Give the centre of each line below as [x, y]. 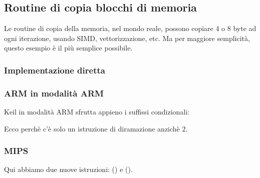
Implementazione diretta [55, 70]
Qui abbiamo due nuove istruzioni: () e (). [68, 169]
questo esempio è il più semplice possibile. [68, 48]
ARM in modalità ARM [54, 93]
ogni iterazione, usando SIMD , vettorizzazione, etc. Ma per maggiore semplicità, [127, 38]
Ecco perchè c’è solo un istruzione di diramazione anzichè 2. [96, 128]
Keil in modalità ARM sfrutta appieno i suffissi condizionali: [97, 112]
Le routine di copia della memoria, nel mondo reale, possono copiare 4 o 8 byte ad [130, 28]
